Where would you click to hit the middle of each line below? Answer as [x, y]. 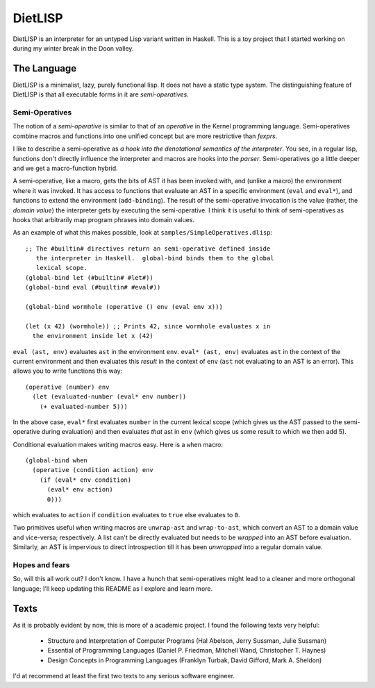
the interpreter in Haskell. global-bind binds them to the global [155, 258]
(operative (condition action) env [93, 470]
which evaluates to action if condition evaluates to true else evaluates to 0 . [126, 515]
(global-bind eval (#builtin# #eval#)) [93, 287]
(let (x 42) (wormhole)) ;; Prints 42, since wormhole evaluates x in [148, 326]
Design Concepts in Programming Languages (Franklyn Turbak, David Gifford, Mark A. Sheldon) [185, 660]
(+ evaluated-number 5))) [84, 406]
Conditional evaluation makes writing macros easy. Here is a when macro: [118, 444]
